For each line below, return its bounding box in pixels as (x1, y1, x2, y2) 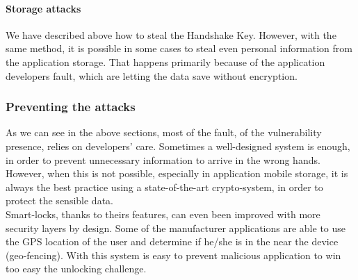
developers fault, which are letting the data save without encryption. (6, 68, 298, 83)
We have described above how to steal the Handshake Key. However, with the (6, 27, 336, 42)
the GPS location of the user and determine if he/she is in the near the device (6, 234, 339, 249)
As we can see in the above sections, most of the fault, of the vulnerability (6, 125, 322, 140)
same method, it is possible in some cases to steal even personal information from (6, 41, 352, 56)
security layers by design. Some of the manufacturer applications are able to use (6, 220, 346, 235)
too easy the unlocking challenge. (6, 261, 147, 276)
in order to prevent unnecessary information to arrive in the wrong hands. (6, 152, 320, 167)
